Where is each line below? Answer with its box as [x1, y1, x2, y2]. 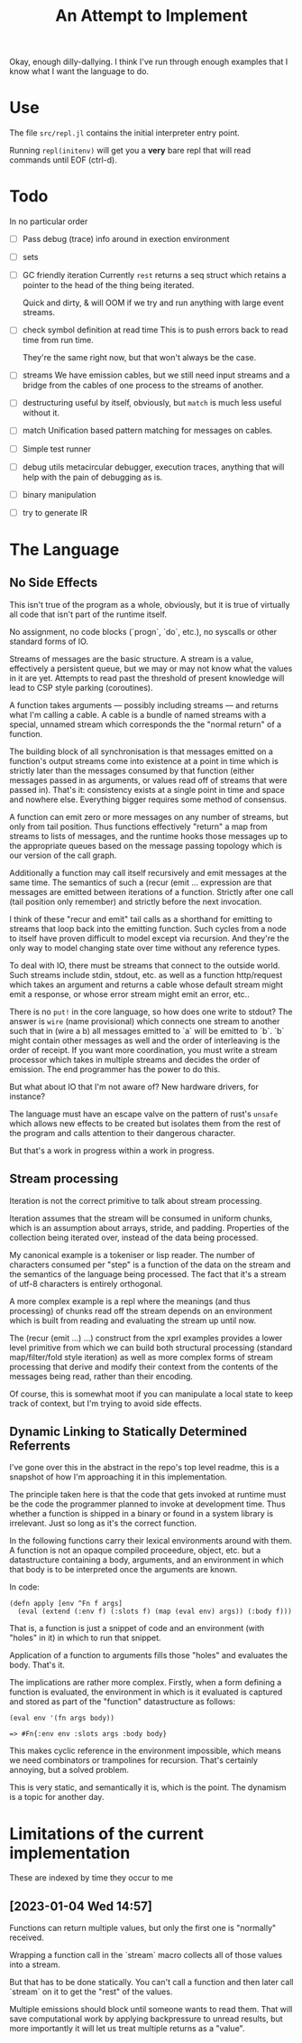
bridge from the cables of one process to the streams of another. [22, 380, 264, 391]
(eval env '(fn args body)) [9, 1713, 115, 1723]
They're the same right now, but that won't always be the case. [22, 352, 257, 363]
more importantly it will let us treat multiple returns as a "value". [9, 2023, 245, 2034]
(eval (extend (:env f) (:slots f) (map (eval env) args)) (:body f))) [17, 1607, 293, 1617]
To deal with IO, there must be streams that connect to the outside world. [9, 959, 281, 971]
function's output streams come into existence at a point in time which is [9, 755, 279, 766]
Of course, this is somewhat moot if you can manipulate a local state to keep [9, 1388, 293, 1399]
